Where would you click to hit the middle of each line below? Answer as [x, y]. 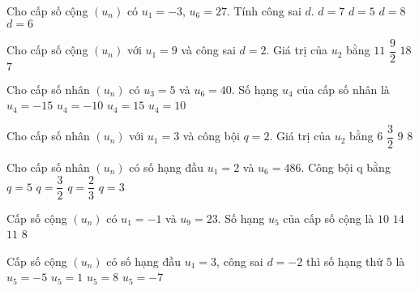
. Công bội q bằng [346, 167]
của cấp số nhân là [343, 89]
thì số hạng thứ [344, 261]
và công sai [208, 50]
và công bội [211, 136]
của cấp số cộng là [329, 218]
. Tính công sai [264, 11]
